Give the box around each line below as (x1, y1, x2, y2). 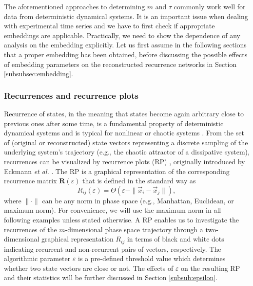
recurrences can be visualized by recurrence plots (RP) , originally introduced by (4, 156, 245, 166)
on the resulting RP (181, 263, 240, 273)
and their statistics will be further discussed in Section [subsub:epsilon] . (4, 272, 217, 283)
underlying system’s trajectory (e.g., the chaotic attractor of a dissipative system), (4, 147, 250, 157)
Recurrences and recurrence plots (4, 89, 138, 101)
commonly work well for (174, 1, 246, 11)
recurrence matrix (4, 176, 57, 186)
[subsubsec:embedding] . (4, 68, 73, 79)
